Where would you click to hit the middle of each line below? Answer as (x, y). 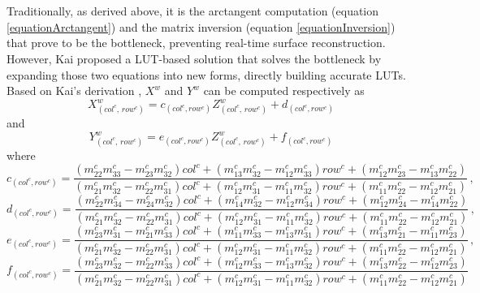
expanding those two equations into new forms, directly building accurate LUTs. (206, 74)
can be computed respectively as (284, 90)
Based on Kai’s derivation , (74, 90)
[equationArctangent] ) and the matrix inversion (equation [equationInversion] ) (201, 26)
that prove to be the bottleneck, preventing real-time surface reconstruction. (196, 43)
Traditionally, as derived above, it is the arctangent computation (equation (193, 11)
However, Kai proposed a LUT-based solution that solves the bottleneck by (194, 58)
